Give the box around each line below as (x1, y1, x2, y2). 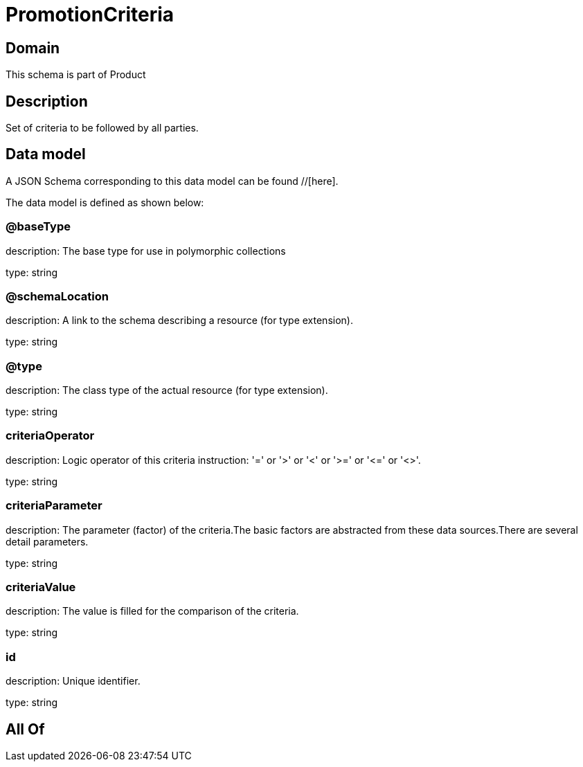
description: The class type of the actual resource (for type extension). (6, 384, 328, 397)
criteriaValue (6, 579, 76, 594)
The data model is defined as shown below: (6, 196, 204, 208)
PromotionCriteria (6, 3, 174, 26)
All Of (6, 720, 45, 738)
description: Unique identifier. (6, 675, 141, 687)
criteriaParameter (6, 498, 102, 513)
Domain (6, 39, 60, 57)
